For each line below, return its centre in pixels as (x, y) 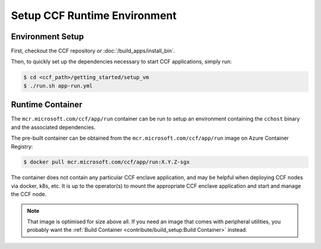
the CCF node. (29, 194)
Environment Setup (48, 37)
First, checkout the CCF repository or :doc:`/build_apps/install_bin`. (93, 51)
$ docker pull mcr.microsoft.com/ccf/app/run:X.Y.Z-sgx (107, 162)
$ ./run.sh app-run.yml (58, 86)
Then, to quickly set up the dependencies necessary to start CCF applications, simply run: (121, 62)
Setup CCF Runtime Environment (94, 15)
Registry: (22, 146)
